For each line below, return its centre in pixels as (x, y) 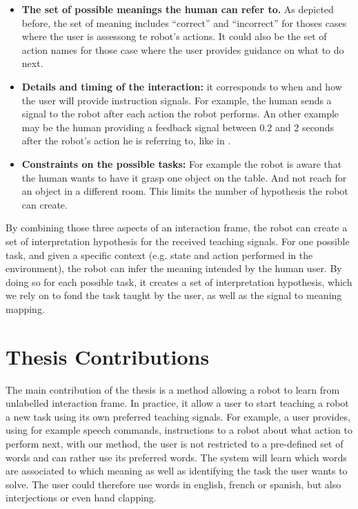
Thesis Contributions (108, 356)
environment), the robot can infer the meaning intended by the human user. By (174, 268)
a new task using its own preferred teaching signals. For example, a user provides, (178, 416)
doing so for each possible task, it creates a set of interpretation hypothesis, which (179, 281)
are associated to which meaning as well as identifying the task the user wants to (177, 471)
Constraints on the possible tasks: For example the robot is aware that (182, 163)
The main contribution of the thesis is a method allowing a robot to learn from (173, 389)
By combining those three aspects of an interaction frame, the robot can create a (177, 228)
